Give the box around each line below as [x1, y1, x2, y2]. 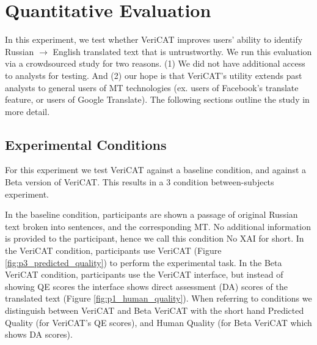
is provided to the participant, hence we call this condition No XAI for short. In [5, 232, 304, 245]
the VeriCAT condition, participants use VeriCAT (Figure [5, 244, 222, 257]
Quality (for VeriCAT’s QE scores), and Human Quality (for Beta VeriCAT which [5, 316, 312, 328]
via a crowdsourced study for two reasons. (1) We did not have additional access [5, 57, 305, 70]
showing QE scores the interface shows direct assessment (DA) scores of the [5, 280, 288, 292]
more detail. [5, 105, 50, 117]
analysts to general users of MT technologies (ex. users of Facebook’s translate [5, 81, 299, 94]
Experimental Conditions [5, 135, 167, 154]
